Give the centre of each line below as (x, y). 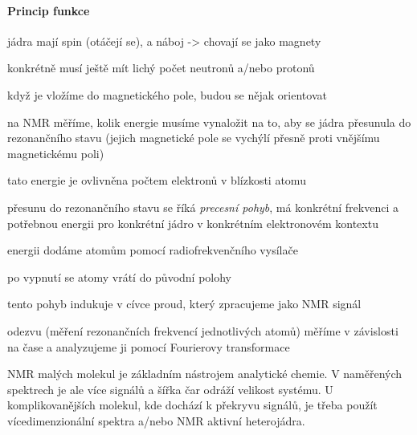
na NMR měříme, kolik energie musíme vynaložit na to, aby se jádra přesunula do (209, 122)
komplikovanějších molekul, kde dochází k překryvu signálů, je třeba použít (192, 405)
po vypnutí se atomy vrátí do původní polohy (120, 276)
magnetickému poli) (56, 153)
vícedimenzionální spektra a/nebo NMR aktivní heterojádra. (156, 420)
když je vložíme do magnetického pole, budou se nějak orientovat (167, 94)
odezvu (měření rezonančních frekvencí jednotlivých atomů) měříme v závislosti (203, 330)
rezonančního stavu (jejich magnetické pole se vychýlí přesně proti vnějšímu (194, 138)
